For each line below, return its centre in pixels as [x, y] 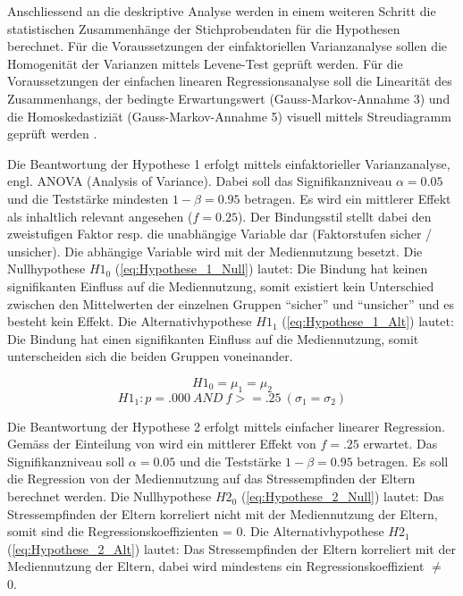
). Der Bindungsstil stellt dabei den [334, 216]
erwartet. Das [400, 444]
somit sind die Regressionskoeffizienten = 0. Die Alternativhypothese [196, 531]
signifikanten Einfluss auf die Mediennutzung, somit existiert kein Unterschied [221, 285]
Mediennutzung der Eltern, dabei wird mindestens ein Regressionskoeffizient [216, 566]
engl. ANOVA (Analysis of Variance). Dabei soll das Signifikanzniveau [200, 181]
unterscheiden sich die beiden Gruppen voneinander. [150, 356]
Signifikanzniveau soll [66, 461]
